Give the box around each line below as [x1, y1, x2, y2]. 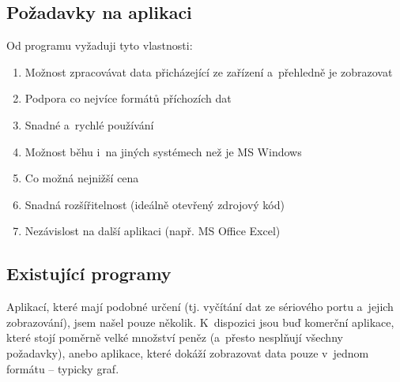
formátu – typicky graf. [6, 360, 119, 376]
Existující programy [6, 261, 172, 286]
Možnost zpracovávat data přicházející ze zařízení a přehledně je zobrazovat [25, 63, 393, 80]
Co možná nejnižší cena [25, 170, 139, 186]
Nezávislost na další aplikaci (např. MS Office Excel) [25, 223, 281, 239]
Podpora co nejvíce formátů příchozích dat [25, 90, 232, 107]
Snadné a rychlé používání [25, 116, 154, 133]
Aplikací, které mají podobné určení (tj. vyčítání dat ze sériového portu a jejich [6, 298, 394, 315]
